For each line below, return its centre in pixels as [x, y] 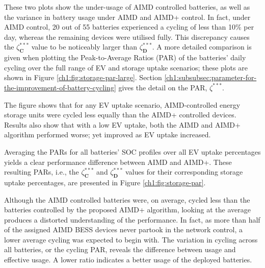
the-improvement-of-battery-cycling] [60, 87]
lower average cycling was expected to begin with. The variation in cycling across [131, 239]
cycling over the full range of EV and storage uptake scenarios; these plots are [126, 67]
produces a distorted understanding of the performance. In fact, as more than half [132, 219]
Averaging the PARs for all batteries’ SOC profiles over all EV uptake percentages [132, 151]
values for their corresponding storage [184, 172]
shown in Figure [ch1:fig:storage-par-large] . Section [83, 77]
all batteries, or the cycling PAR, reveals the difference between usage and [120, 249]
